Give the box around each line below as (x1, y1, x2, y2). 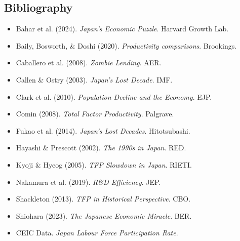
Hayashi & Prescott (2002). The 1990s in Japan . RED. (16, 142, 186, 153)
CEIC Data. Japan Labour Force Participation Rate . (16, 227, 178, 238)
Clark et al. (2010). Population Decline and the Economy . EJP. (16, 91, 212, 102)
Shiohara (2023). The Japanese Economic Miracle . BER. (16, 210, 192, 221)
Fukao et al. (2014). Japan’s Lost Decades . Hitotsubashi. (16, 125, 190, 136)
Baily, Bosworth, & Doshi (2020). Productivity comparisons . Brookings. (16, 40, 237, 51)
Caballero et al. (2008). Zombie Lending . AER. (16, 57, 162, 68)
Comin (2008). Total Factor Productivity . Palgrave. (16, 108, 174, 119)
